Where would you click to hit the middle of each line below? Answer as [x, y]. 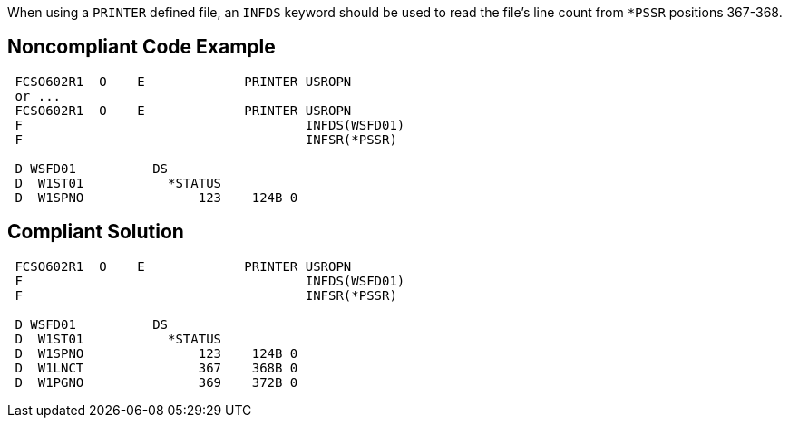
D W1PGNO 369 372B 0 [156, 382]
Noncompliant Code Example [141, 47]
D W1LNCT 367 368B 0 [156, 367]
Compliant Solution [96, 232]
